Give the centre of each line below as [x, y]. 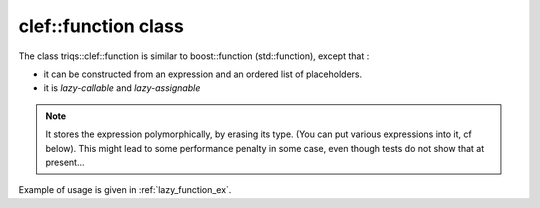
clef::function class [101, 26]
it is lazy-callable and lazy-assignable [122, 88]
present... [65, 162]
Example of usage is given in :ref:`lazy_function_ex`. [125, 190]
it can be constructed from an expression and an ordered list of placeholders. [203, 74]
